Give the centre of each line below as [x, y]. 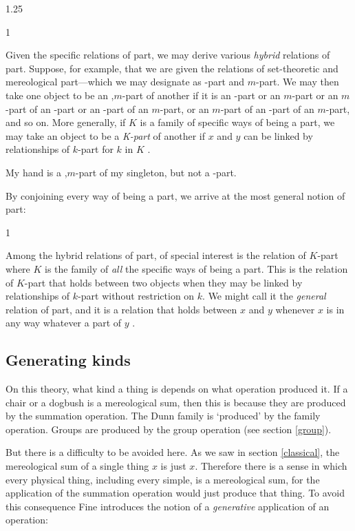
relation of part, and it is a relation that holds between [121, 309]
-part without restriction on [136, 296]
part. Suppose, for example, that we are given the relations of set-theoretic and [172, 68]
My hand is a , [36, 172]
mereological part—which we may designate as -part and [125, 82]
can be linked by [278, 135]
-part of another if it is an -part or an [201, 95]
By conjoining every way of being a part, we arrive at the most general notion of [175, 195]
